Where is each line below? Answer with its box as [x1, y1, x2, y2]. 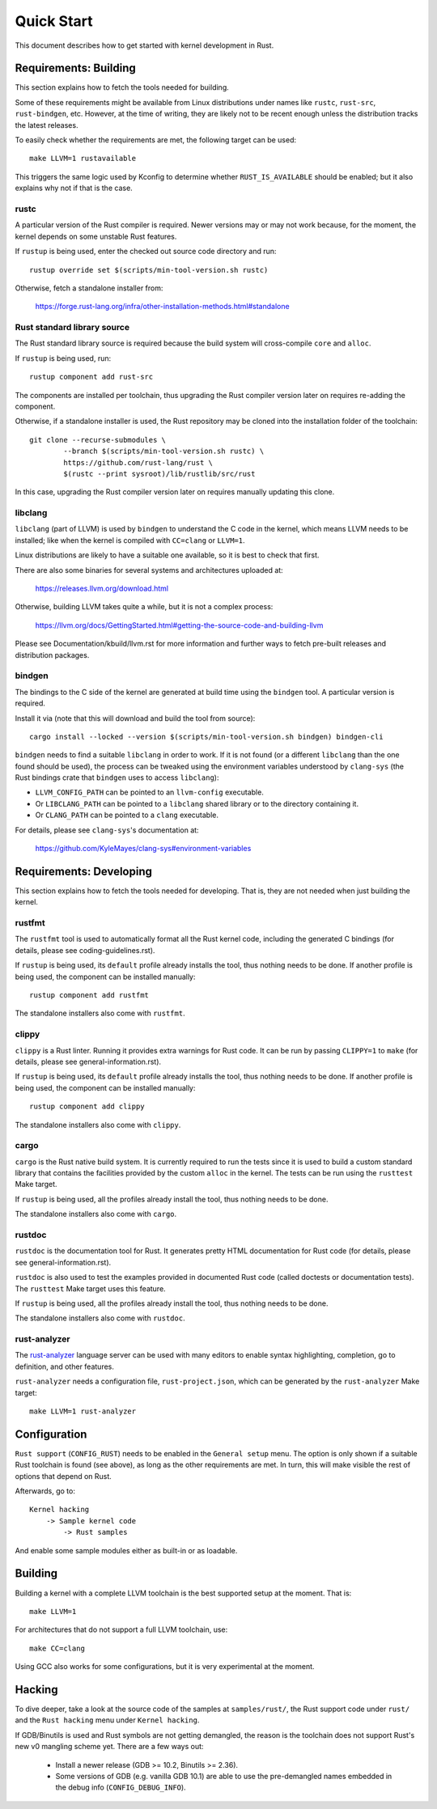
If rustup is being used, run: [15, 353, 112, 363]
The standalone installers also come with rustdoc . [15, 1313, 185, 1323]
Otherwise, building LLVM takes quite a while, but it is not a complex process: [15, 602, 274, 612]
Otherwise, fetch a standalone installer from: [15, 283, 163, 293]
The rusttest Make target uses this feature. [15, 1283, 166, 1294]
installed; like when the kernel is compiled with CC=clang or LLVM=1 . [15, 535, 245, 545]
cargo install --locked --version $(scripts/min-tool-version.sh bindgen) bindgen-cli [29, 732, 384, 741]
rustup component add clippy [29, 1102, 145, 1112]
